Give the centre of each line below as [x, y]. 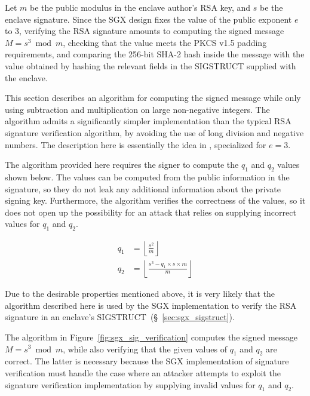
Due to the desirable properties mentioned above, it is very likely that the [140, 294]
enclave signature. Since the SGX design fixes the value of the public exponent [148, 19]
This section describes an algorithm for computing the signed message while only [153, 98]
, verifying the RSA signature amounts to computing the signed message [152, 31]
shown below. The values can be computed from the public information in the [147, 176]
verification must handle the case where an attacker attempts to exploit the [143, 372]
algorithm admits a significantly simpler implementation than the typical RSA [148, 121]
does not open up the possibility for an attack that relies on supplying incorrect [151, 212]
